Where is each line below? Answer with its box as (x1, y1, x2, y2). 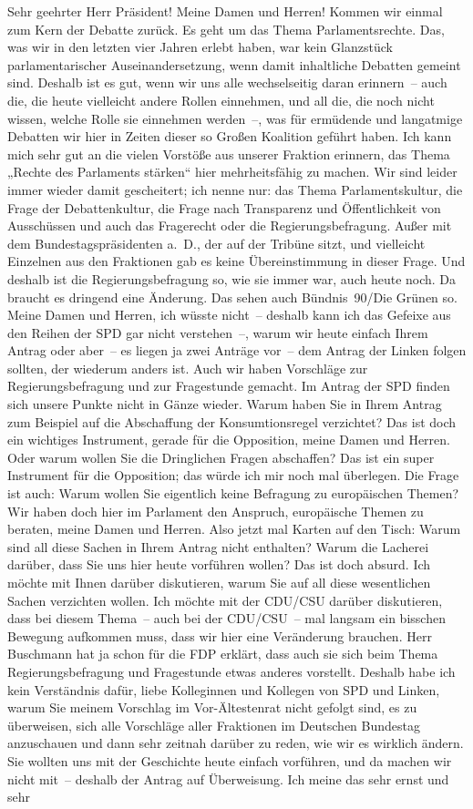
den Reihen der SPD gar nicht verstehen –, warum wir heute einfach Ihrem (7, 323, 428, 342)
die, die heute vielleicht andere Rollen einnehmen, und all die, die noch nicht (7, 90, 435, 109)
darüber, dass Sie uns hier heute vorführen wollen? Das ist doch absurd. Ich (7, 555, 431, 574)
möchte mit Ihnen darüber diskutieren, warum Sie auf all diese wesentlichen (7, 573, 431, 591)
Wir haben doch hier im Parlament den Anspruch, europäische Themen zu (7, 501, 424, 520)
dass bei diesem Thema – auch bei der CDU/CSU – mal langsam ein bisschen (7, 609, 446, 628)
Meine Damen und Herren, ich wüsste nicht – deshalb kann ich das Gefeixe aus (7, 305, 451, 324)
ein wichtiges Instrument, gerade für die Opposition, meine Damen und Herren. (7, 430, 450, 449)
